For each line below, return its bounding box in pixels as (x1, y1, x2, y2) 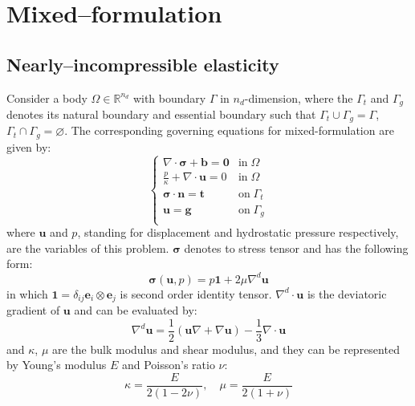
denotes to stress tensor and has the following (184, 239, 409, 256)
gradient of (6, 301, 60, 318)
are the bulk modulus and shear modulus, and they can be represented (51, 340, 400, 357)
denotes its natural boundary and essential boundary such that (6, 106, 316, 123)
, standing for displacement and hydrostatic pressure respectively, (77, 224, 399, 241)
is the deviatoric (307, 285, 387, 302)
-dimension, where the (244, 89, 353, 106)
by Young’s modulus (6, 356, 107, 373)
